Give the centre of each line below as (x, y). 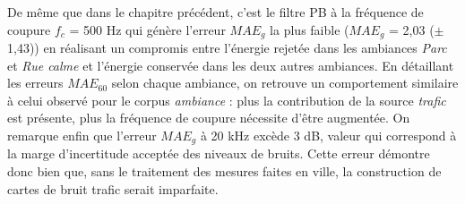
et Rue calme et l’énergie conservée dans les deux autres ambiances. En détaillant (231, 65)
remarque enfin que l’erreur (82, 136)
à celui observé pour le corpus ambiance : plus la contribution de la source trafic (227, 100)
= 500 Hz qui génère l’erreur (147, 29)
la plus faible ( (310, 29)
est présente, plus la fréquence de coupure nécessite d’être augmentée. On (209, 118)
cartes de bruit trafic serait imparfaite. (113, 188)
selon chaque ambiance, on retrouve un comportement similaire (285, 83)
